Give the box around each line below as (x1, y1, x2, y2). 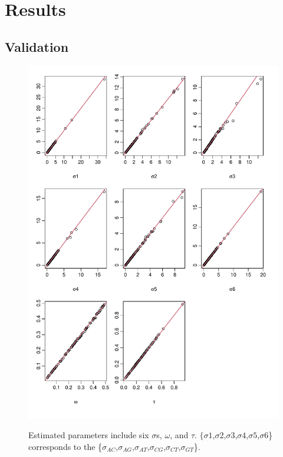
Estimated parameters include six (28, 429, 149, 441)
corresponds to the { (28, 440, 103, 452)
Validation (5, 37, 69, 55)
